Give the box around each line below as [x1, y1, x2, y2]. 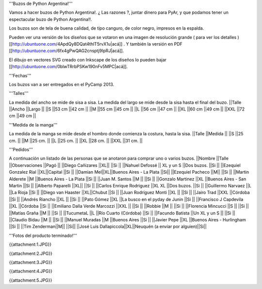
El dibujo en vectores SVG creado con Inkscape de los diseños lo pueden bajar [9, 56, 167, 63]
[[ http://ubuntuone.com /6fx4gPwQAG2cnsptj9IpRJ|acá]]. [9, 48, 124, 54]
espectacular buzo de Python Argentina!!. [9, 16, 92, 22]
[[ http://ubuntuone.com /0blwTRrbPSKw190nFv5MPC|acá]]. [9, 64, 128, 70]
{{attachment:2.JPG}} [9, 251, 53, 256]
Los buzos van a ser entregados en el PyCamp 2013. [9, 81, 115, 87]
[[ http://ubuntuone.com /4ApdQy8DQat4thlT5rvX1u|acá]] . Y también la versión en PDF [9, 41, 183, 47]
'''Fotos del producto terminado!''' [9, 233, 78, 238]
